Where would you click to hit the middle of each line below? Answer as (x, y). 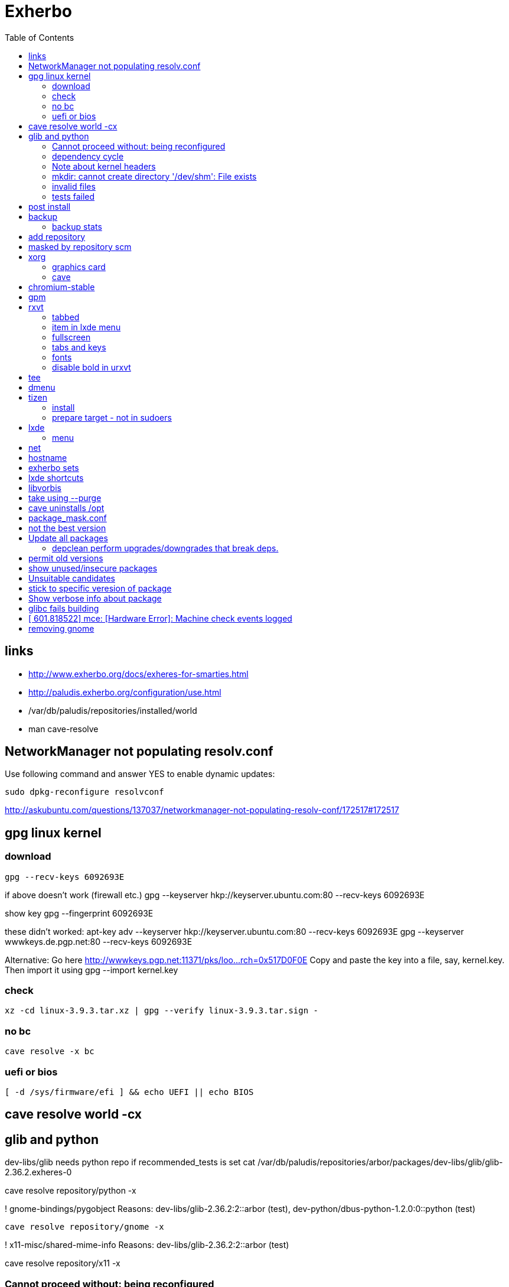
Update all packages (68, 538)
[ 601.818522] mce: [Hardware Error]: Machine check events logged (160, 618)
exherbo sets (54, 467)
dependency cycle (88, 156)
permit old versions (66, 558)
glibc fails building (64, 608)
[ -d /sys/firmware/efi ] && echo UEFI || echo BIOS (129, 1092)
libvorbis (45, 487)
